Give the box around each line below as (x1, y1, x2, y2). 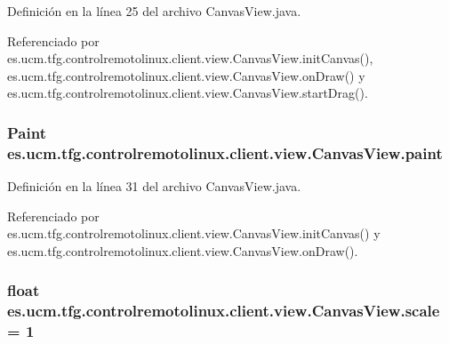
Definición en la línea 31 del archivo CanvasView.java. (7, 177, 301, 196)
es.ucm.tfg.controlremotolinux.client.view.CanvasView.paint (7, 141, 443, 164)
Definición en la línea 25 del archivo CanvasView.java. (7, 2, 301, 20)
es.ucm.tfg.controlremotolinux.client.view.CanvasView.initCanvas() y (7, 224, 381, 243)
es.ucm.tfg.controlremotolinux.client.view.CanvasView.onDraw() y (7, 66, 365, 84)
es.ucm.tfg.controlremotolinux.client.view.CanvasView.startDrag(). (7, 84, 368, 102)
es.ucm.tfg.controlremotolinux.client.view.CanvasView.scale (7, 300, 440, 322)
